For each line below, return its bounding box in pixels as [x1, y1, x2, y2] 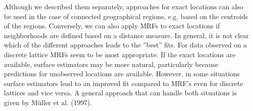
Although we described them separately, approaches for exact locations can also [4, 1, 243, 11]
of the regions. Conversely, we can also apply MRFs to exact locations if [4, 21, 220, 31]
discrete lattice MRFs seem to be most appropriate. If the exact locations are [4, 49, 236, 59]
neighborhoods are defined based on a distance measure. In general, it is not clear [4, 30, 249, 40]
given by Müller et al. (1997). [4, 97, 92, 107]
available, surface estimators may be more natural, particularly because [4, 59, 218, 69]
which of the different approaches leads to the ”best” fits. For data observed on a [4, 40, 247, 50]
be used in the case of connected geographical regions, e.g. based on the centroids [4, 11, 248, 21]
